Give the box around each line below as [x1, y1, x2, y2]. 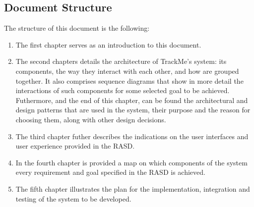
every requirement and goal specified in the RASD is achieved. [15, 167, 205, 177]
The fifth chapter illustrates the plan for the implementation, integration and [15, 183, 250, 194]
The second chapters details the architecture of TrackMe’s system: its [15, 56, 227, 66]
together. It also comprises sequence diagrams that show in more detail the [15, 75, 244, 86]
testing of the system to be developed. [15, 193, 131, 204]
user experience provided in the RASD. [15, 141, 135, 151]
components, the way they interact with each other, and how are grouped [15, 65, 239, 76]
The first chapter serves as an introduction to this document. [15, 39, 201, 50]
